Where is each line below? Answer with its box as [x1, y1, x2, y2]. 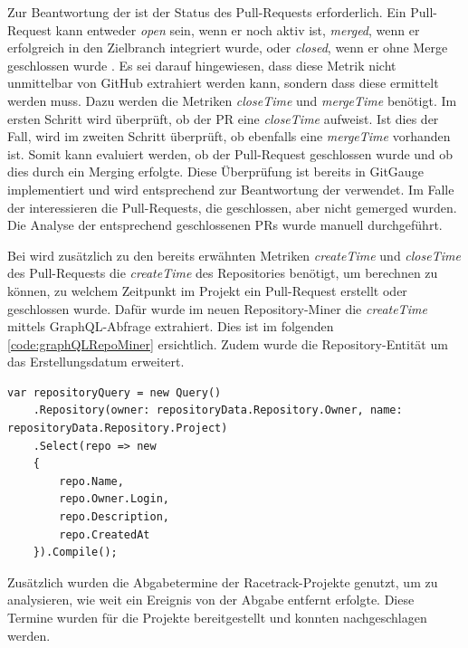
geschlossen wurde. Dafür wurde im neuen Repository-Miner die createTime [7, 299, 427, 318]
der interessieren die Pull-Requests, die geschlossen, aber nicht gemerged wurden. [7, 197, 457, 216]
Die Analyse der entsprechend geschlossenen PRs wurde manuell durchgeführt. [7, 215, 443, 234]
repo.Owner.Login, [59, 492, 169, 506]
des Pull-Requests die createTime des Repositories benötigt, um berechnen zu [7, 263, 438, 282]
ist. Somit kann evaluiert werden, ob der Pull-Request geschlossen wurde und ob [7, 144, 454, 163]
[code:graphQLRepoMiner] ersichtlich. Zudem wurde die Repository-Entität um [7, 334, 448, 353]
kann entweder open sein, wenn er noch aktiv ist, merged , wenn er [55, 20, 420, 39]
